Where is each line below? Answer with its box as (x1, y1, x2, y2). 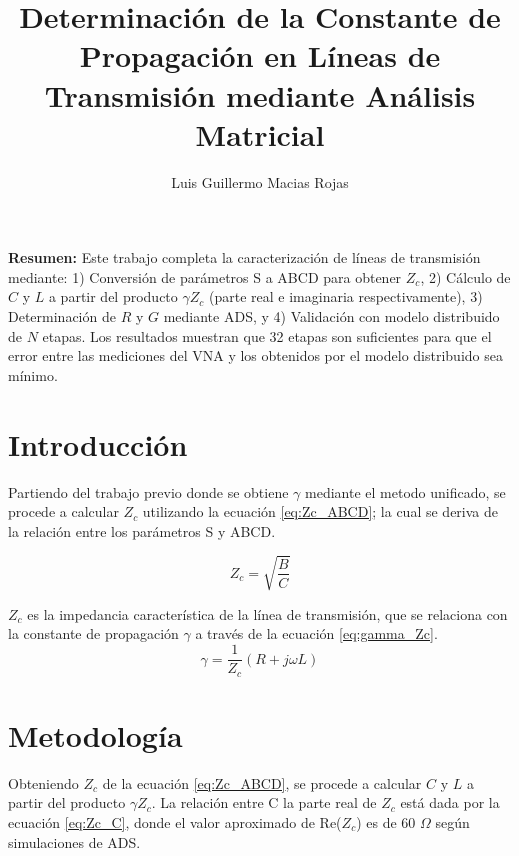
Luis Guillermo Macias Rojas (171, 171, 349, 192)
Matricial (195, 113, 325, 154)
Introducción (8, 423, 188, 464)
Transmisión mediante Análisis (44, 74, 476, 115)
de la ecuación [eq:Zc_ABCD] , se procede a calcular (102, 772, 422, 793)
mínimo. (8, 364, 58, 385)
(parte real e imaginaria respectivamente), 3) (209, 286, 483, 307)
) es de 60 (356, 811, 416, 832)
